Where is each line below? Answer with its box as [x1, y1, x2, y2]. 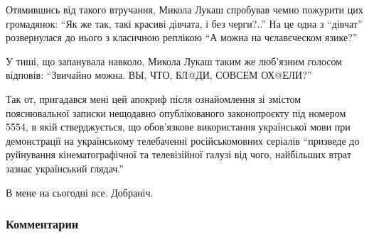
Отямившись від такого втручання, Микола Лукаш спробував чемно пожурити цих [6, 2, 363, 16]
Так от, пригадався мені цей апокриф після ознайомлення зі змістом [6, 91, 301, 106]
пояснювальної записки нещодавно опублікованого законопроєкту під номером [6, 105, 346, 120]
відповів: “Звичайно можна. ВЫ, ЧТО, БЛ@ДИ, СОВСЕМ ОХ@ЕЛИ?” [6, 67, 312, 82]
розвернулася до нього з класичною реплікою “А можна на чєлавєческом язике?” [6, 30, 358, 45]
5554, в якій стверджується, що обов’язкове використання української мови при [6, 119, 351, 134]
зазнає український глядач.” [6, 160, 124, 175]
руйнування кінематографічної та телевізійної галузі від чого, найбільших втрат [6, 147, 352, 162]
